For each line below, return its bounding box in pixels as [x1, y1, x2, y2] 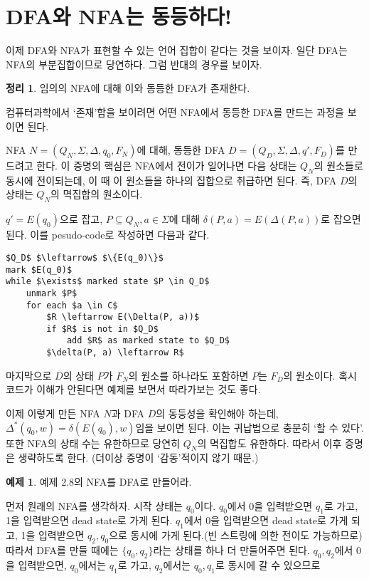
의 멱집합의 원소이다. [50, 187, 143, 202]
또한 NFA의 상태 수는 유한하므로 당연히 [6, 435, 181, 450]
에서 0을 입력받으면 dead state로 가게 [183, 513, 348, 528]
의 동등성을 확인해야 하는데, [156, 405, 279, 420]
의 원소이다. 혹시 [283, 367, 357, 382]
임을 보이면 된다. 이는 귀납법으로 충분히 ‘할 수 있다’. [135, 419, 364, 434]
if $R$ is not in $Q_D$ [46, 323, 159, 334]
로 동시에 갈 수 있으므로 [215, 557, 321, 572]
